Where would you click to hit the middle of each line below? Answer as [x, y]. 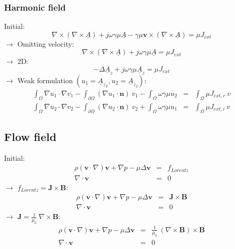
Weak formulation [45, 80]
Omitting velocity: [46, 43]
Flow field [30, 137]
